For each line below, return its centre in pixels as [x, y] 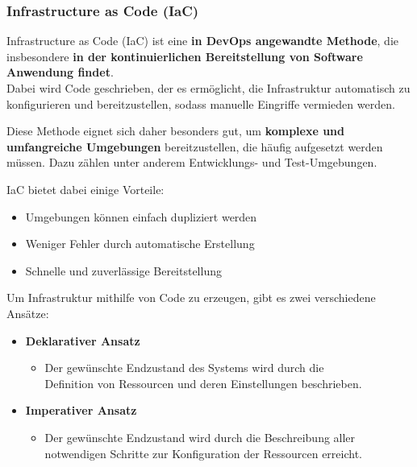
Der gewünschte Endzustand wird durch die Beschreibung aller [200, 437]
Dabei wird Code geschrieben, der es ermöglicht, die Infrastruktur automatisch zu [208, 88]
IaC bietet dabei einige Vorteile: [85, 189]
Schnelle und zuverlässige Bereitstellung [123, 270]
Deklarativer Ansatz [83, 340]
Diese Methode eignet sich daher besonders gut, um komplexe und [176, 131]
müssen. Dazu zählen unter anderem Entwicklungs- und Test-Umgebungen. [192, 162]
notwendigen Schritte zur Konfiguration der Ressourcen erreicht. [204, 453]
